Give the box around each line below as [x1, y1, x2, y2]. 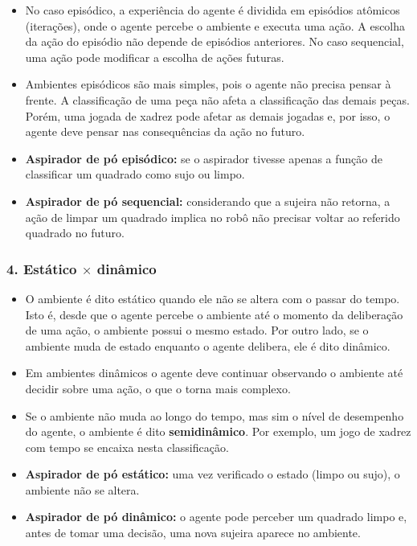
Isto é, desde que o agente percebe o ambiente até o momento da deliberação [25, 306, 403, 322]
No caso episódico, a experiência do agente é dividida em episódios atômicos [25, 2, 400, 18]
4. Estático [6, 258, 77, 278]
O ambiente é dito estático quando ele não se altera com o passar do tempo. [25, 289, 400, 306]
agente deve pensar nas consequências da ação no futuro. [25, 123, 305, 140]
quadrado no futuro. [25, 224, 125, 241]
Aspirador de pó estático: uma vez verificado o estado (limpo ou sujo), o [25, 466, 400, 482]
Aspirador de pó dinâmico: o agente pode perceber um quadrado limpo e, [25, 508, 407, 525]
